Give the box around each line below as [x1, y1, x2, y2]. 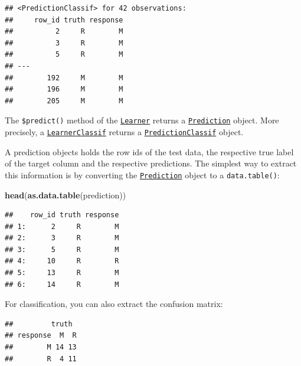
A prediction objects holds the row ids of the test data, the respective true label [5, 145, 294, 158]
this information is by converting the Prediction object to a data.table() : [5, 168, 280, 181]
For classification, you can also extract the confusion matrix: [5, 298, 223, 310]
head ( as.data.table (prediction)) [5, 188, 126, 201]
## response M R [5, 331, 77, 340]
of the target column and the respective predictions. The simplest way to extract [5, 157, 297, 169]
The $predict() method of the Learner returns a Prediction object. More [5, 114, 279, 126]
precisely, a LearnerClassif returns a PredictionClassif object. [5, 126, 244, 138]
